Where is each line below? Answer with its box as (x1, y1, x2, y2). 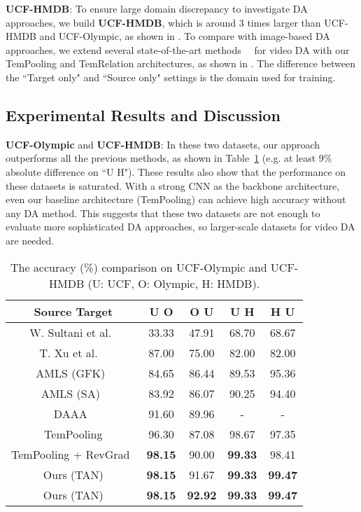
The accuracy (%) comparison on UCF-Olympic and (10, 258, 267, 275)
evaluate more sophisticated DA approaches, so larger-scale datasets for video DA (6, 219, 355, 234)
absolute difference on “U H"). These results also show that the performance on (6, 164, 346, 179)
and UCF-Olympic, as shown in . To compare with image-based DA (39, 29, 330, 43)
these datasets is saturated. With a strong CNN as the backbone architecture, (6, 178, 340, 193)
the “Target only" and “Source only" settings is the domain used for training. (6, 69, 336, 84)
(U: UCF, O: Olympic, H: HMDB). (87, 275, 260, 291)
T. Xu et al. (39, 344, 98, 361)
